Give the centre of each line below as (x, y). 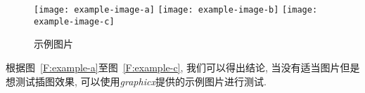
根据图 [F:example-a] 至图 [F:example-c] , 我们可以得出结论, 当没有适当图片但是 (183, 67)
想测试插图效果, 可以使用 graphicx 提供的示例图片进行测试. (136, 81)
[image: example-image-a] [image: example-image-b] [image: (176, 10)
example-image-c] (74, 21)
